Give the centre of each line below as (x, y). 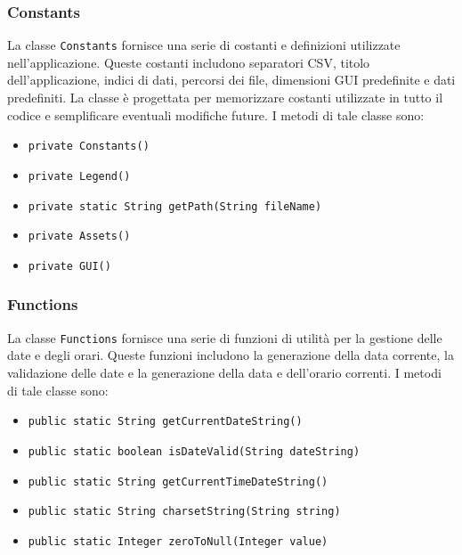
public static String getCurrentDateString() (165, 422)
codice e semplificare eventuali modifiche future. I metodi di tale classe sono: (216, 114)
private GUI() (69, 266)
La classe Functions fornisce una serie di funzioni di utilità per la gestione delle (225, 337)
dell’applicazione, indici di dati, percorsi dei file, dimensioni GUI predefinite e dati (231, 80)
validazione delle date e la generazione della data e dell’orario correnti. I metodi (224, 372)
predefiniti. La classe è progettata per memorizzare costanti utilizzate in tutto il (225, 98)
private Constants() (89, 147)
